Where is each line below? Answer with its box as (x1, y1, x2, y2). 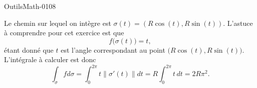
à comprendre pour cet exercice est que (4, 27, 124, 38)
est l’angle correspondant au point (61, 44, 165, 55)
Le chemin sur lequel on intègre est (4, 17, 111, 28)
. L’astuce (223, 17, 253, 28)
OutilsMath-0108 (4, 1, 56, 11)
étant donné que (4, 44, 54, 55)
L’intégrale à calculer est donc (4, 54, 96, 65)
